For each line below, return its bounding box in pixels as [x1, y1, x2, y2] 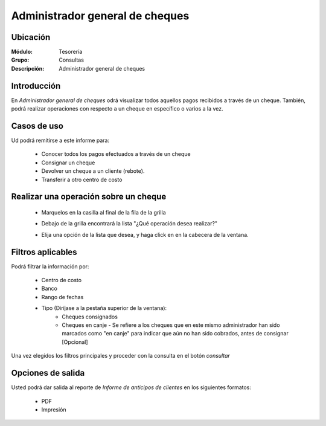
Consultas [59, 56, 85, 63]
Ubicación [11, 32, 51, 42]
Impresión [41, 405, 66, 413]
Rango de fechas [41, 293, 84, 300]
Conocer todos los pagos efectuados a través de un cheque [41, 150, 191, 158]
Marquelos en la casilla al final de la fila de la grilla [41, 209, 166, 216]
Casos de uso [11, 121, 63, 131]
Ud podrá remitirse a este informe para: [11, 137, 110, 144]
